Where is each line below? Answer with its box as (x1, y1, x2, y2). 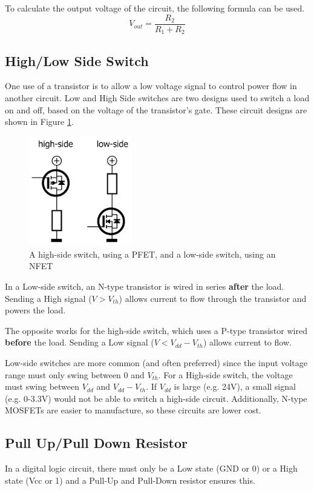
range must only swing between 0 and (5, 368, 145, 381)
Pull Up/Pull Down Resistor (5, 433, 188, 452)
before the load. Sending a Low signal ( (5, 336, 154, 349)
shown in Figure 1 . (5, 115, 74, 128)
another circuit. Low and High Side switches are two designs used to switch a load (5, 91, 310, 104)
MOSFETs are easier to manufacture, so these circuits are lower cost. (5, 404, 261, 416)
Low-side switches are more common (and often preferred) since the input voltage (5, 356, 307, 369)
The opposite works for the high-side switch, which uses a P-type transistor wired (5, 324, 307, 336)
